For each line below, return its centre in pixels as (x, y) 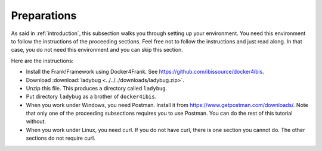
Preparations (44, 15)
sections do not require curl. (61, 138)
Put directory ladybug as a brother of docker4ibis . (91, 97)
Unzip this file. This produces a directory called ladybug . (96, 88)
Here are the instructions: (42, 61)
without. (36, 121)
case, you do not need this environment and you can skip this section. (97, 50)
